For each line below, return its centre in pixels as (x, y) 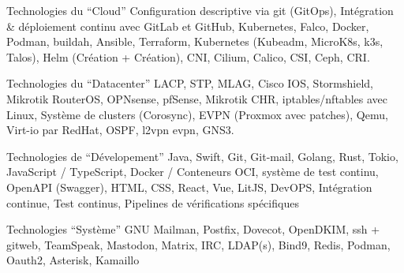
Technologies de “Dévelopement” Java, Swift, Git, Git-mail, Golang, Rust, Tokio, (202, 156)
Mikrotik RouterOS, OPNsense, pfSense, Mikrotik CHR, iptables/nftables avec (197, 98)
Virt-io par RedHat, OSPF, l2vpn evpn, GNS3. (120, 130)
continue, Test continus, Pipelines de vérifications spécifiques (153, 202)
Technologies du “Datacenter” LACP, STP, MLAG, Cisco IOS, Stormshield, (190, 83)
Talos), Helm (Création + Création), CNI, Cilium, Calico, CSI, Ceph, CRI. (188, 56)
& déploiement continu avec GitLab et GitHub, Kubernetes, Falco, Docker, (188, 26)
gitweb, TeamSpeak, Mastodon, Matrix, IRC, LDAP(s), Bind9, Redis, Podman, (198, 244)
